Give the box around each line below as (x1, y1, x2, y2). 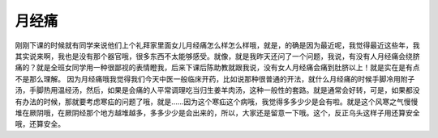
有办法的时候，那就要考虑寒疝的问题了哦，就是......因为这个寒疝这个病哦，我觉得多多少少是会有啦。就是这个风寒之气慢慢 (15, 97, 419, 107)
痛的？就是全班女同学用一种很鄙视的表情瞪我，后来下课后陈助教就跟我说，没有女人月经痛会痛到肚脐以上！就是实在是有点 (15, 63, 420, 73)
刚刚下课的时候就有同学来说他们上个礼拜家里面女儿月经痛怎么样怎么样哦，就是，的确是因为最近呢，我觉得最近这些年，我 (15, 40, 420, 50)
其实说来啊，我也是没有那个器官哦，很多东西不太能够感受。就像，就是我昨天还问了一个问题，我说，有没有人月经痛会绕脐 (15, 51, 420, 61)
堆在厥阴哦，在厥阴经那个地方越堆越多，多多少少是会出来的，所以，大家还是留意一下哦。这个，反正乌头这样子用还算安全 (15, 107, 420, 117)
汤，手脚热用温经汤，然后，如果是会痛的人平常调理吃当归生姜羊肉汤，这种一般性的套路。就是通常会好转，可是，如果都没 (15, 86, 420, 95)
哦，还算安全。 (15, 119, 65, 129)
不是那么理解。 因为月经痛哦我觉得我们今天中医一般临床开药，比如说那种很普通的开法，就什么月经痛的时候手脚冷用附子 (15, 73, 415, 84)
